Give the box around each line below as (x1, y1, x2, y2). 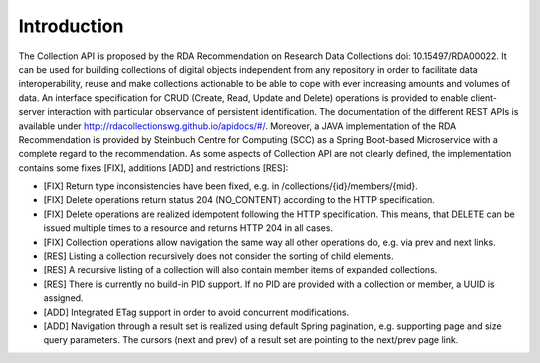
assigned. (43, 292, 84, 304)
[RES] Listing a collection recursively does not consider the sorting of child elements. (43, 250, 394, 262)
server (18, 106, 46, 118)
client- (470, 91, 497, 104)
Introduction (18, 15, 124, 37)
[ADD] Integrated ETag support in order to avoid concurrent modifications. (43, 306, 350, 318)
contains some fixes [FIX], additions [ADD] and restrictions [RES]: (18, 161, 289, 174)
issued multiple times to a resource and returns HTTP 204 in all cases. (43, 222, 334, 234)
